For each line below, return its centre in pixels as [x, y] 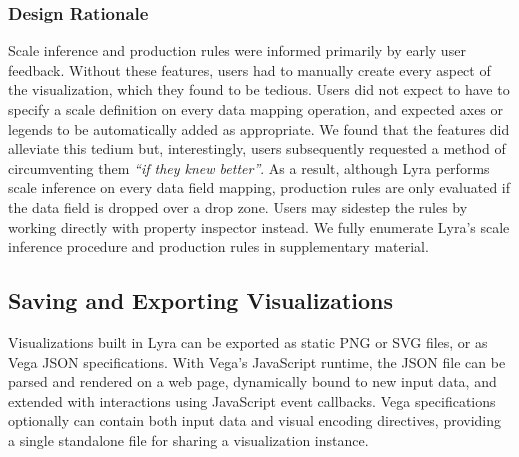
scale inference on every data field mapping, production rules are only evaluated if [259, 187]
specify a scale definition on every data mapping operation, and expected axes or [256, 109]
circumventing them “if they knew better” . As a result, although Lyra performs [249, 167]
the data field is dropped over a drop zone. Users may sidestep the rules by [238, 206]
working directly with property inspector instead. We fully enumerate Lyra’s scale [259, 226]
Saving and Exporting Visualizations [201, 300]
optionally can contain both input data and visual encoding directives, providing [255, 420]
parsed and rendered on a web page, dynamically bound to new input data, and [252, 381]
